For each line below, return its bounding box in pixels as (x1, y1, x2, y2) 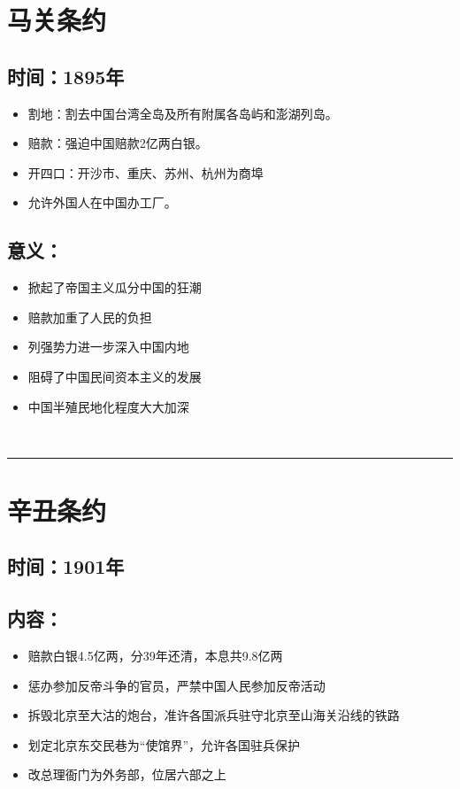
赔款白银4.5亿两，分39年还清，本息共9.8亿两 (27, 646, 283, 665)
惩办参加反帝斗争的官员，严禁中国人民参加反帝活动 (27, 676, 326, 694)
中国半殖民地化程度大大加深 (27, 397, 189, 415)
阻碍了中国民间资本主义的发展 (27, 367, 202, 385)
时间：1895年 (7, 62, 125, 89)
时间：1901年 (7, 553, 125, 580)
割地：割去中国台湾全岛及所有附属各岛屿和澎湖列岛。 (27, 104, 338, 122)
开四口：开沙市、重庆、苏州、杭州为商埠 (27, 163, 264, 182)
